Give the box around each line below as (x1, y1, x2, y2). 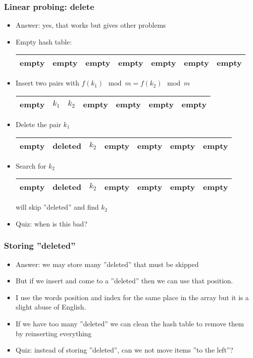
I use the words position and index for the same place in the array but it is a (15, 292, 249, 302)
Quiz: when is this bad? (15, 218, 88, 228)
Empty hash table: (15, 36, 72, 46)
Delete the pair (15, 119, 61, 129)
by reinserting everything (15, 328, 92, 338)
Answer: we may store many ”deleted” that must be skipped (15, 259, 199, 269)
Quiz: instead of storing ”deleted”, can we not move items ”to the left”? (15, 345, 234, 355)
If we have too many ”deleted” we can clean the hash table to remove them (15, 318, 244, 328)
